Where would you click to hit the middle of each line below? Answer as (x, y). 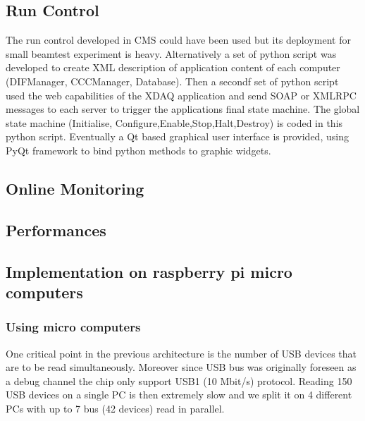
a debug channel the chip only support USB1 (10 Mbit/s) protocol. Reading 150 (179, 380)
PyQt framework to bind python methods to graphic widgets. (138, 150)
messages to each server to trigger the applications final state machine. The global (183, 109)
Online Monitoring (75, 188)
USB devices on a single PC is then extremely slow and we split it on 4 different (179, 395)
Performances (56, 230)
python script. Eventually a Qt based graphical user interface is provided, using (177, 136)
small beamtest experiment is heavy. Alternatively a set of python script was (171, 53)
